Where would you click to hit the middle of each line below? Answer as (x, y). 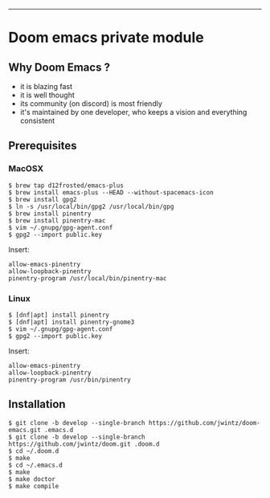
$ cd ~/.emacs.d (35, 465)
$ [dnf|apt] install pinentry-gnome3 (72, 322)
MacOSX (26, 169)
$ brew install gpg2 (43, 199)
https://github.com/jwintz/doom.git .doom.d (84, 444)
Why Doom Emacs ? (59, 67)
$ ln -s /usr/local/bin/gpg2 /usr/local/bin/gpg (91, 206)
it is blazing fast (46, 86)
